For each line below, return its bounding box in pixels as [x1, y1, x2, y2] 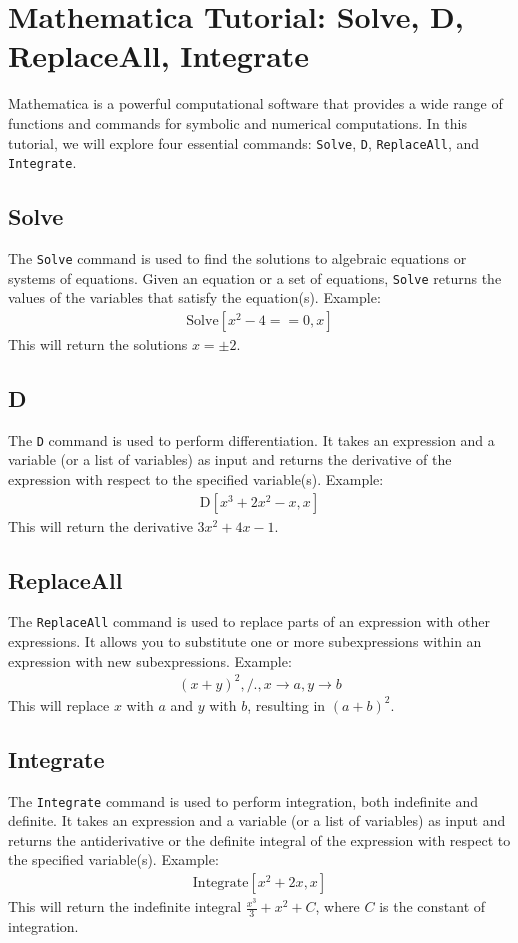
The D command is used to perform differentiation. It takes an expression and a [8, 429, 495, 450]
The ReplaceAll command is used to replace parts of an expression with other [8, 611, 490, 632]
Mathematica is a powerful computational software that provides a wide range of [8, 93, 503, 114]
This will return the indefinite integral [8, 896, 242, 917]
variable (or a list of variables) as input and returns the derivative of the [8, 449, 452, 470]
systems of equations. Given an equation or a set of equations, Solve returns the [8, 267, 502, 288]
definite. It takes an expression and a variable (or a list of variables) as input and [8, 810, 506, 831]
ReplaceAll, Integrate [8, 35, 310, 76]
